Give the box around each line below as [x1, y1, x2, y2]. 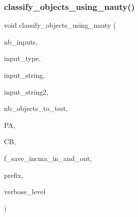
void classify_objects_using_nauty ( [4, 20, 116, 30]
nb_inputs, [4, 36, 38, 47]
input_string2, [4, 86, 49, 97]
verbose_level [4, 186, 46, 197]
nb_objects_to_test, [4, 103, 68, 113]
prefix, [4, 169, 23, 180]
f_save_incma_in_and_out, [4, 153, 92, 163]
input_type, [4, 53, 41, 63]
